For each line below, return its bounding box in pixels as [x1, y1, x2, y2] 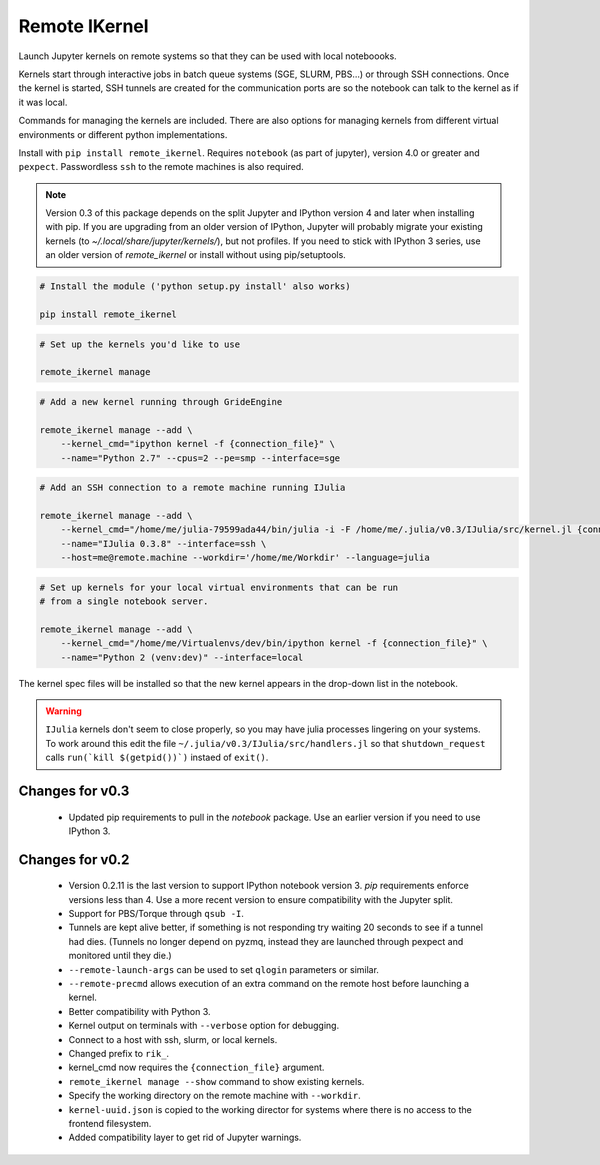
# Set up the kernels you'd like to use [39, 338, 240, 350]
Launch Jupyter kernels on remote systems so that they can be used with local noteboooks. [18, 50, 397, 62]
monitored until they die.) [68, 950, 172, 962]
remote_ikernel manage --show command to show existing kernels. [68, 1075, 365, 1087]
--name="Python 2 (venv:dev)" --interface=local [60, 651, 304, 663]
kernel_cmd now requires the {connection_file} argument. [68, 1061, 325, 1074]
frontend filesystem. [68, 1117, 152, 1129]
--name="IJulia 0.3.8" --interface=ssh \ [60, 538, 267, 549]
